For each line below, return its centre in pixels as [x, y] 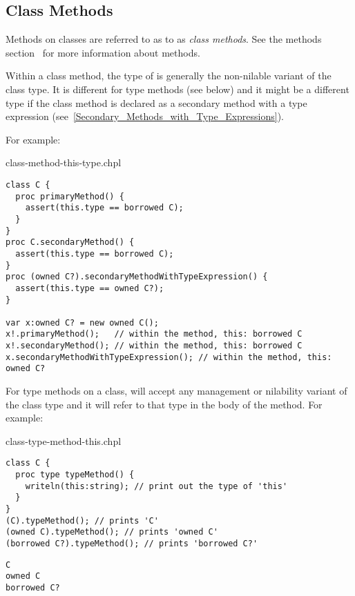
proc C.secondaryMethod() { [70, 242]
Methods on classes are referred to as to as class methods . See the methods [164, 39]
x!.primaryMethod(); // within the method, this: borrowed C [154, 334]
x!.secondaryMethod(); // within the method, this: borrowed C [154, 346]
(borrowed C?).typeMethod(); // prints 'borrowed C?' [132, 544]
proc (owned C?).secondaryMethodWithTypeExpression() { [137, 277]
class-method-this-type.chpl [64, 162]
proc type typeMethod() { [75, 475]
